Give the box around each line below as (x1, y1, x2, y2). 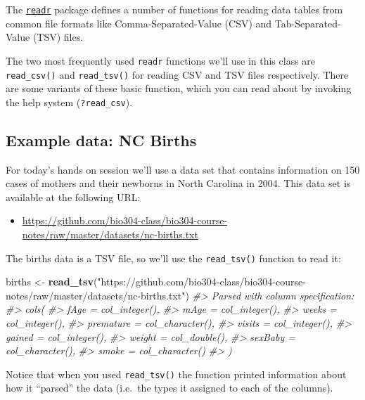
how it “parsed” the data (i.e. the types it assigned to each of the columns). (6, 380, 333, 395)
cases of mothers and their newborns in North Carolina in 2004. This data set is (6, 176, 351, 191)
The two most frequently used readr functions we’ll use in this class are (6, 53, 316, 67)
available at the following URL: (6, 189, 141, 204)
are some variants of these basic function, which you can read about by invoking (6, 81, 352, 96)
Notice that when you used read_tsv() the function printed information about (6, 366, 347, 381)
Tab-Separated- (274, 15, 341, 30)
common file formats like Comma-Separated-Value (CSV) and (6, 15, 272, 30)
